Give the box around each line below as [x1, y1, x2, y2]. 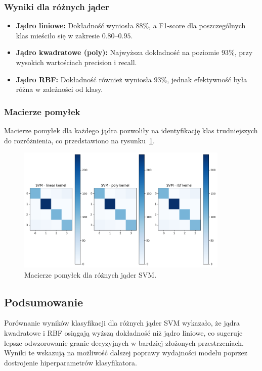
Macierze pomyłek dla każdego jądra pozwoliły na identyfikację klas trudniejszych [4, 125, 258, 135]
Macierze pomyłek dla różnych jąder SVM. [24, 269, 157, 280]
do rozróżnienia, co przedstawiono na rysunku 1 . [4, 135, 155, 145]
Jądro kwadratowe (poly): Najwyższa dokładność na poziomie [16, 47, 220, 58]
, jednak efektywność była [167, 74, 247, 84]
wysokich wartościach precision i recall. [16, 57, 137, 67]
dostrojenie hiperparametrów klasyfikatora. [4, 357, 137, 367]
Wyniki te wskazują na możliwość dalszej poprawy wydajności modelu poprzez [4, 347, 248, 358]
